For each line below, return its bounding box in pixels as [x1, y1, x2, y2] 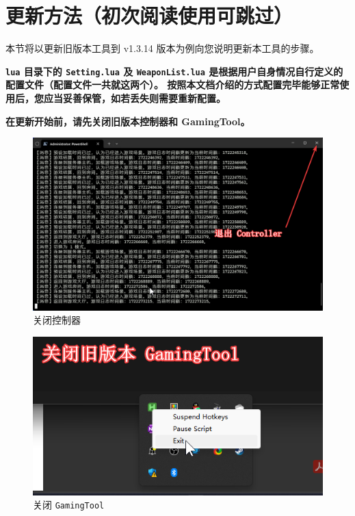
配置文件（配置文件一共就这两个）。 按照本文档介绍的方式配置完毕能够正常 [5, 77, 340, 92]
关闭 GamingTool [33, 498, 105, 512]
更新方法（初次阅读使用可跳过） [5, 1, 293, 29]
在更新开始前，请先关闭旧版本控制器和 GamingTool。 [5, 114, 250, 128]
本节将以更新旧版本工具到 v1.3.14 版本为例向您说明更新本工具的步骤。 [5, 41, 319, 55]
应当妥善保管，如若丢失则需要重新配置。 [43, 90, 226, 105]
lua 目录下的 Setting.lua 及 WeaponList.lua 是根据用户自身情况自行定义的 [5, 64, 343, 78]
